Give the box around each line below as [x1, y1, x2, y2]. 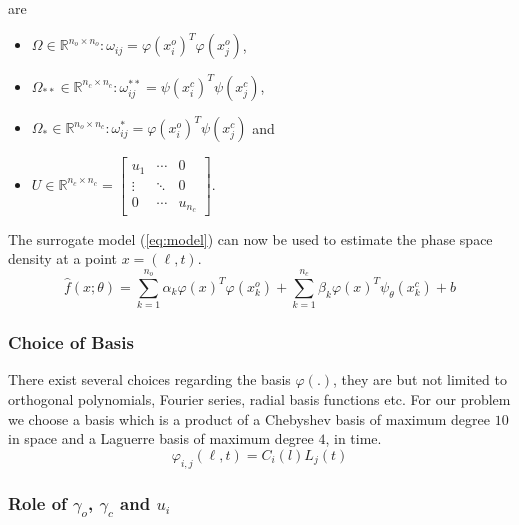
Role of [8, 490, 67, 515]
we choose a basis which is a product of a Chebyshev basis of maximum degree [8, 408, 490, 429]
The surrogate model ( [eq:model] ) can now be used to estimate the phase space [8, 228, 493, 249]
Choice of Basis [8, 330, 134, 355]
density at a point [8, 248, 117, 269]
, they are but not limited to [333, 369, 507, 390]
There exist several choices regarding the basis [8, 369, 291, 390]
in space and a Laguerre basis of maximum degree [8, 428, 314, 449]
